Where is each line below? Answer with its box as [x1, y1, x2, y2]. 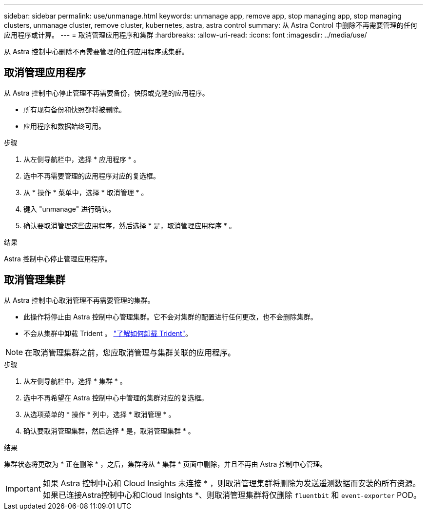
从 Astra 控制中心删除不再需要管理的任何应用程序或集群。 [4, 47, 189, 56]
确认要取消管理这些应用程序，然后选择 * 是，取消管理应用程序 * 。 [23, 221, 236, 230]
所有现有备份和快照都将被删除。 [23, 105, 126, 114]
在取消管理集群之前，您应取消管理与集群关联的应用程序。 [25, 347, 236, 357]
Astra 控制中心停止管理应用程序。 [4, 254, 112, 263]
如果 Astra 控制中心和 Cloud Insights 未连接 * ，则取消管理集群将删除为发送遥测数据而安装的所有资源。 [42, 478, 421, 488]
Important [5, 483, 41, 494]
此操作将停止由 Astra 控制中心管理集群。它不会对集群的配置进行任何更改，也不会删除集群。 [23, 312, 317, 321]
